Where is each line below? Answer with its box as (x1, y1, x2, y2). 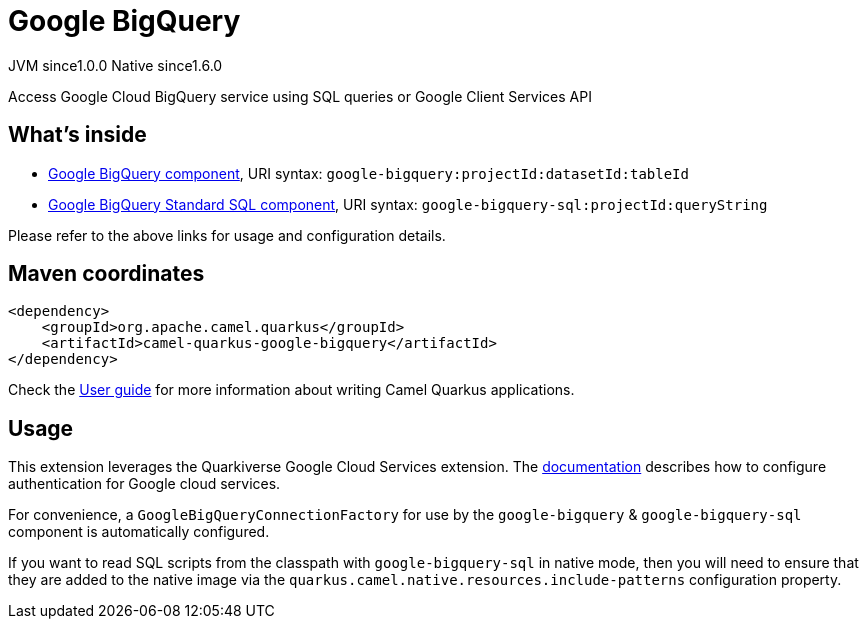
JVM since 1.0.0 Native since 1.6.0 (8, 56, 223, 74)
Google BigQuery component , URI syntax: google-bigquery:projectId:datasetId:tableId (48, 164, 689, 182)
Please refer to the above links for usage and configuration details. (8, 226, 446, 244)
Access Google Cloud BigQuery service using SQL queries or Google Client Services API (8, 87, 592, 105)
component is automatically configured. (8, 523, 270, 541)
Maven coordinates (8, 261, 205, 287)
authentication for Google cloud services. (8, 475, 281, 493)
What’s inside (8, 122, 147, 148)
